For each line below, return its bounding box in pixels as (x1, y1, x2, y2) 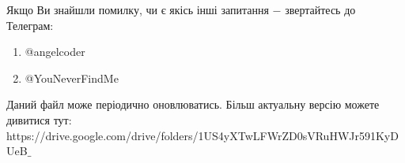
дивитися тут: (6, 111, 72, 128)
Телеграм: (6, 17, 54, 33)
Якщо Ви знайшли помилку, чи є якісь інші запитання (6, 2, 269, 17)
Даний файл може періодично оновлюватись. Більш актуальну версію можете (6, 96, 380, 113)
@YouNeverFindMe (25, 69, 119, 86)
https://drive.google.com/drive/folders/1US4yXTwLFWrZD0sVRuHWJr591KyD (6, 127, 399, 143)
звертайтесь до (285, 2, 356, 17)
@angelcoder (25, 43, 85, 60)
